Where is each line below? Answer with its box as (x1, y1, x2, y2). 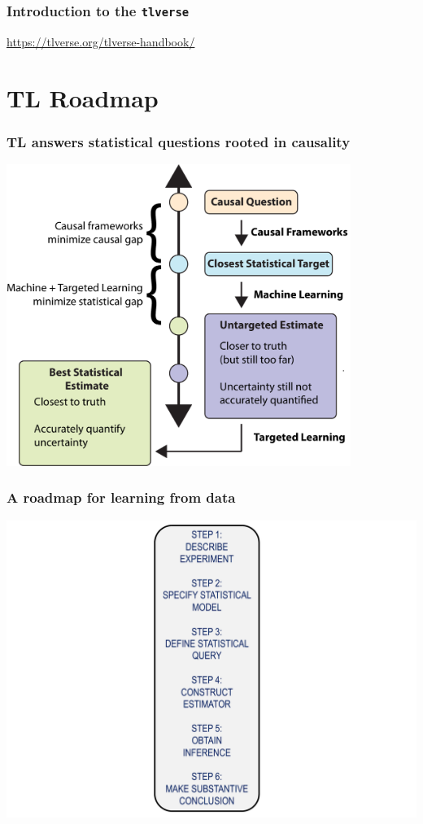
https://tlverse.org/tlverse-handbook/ (7, 33, 195, 50)
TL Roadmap (7, 81, 159, 114)
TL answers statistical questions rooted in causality (7, 131, 351, 151)
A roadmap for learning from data (7, 487, 236, 508)
